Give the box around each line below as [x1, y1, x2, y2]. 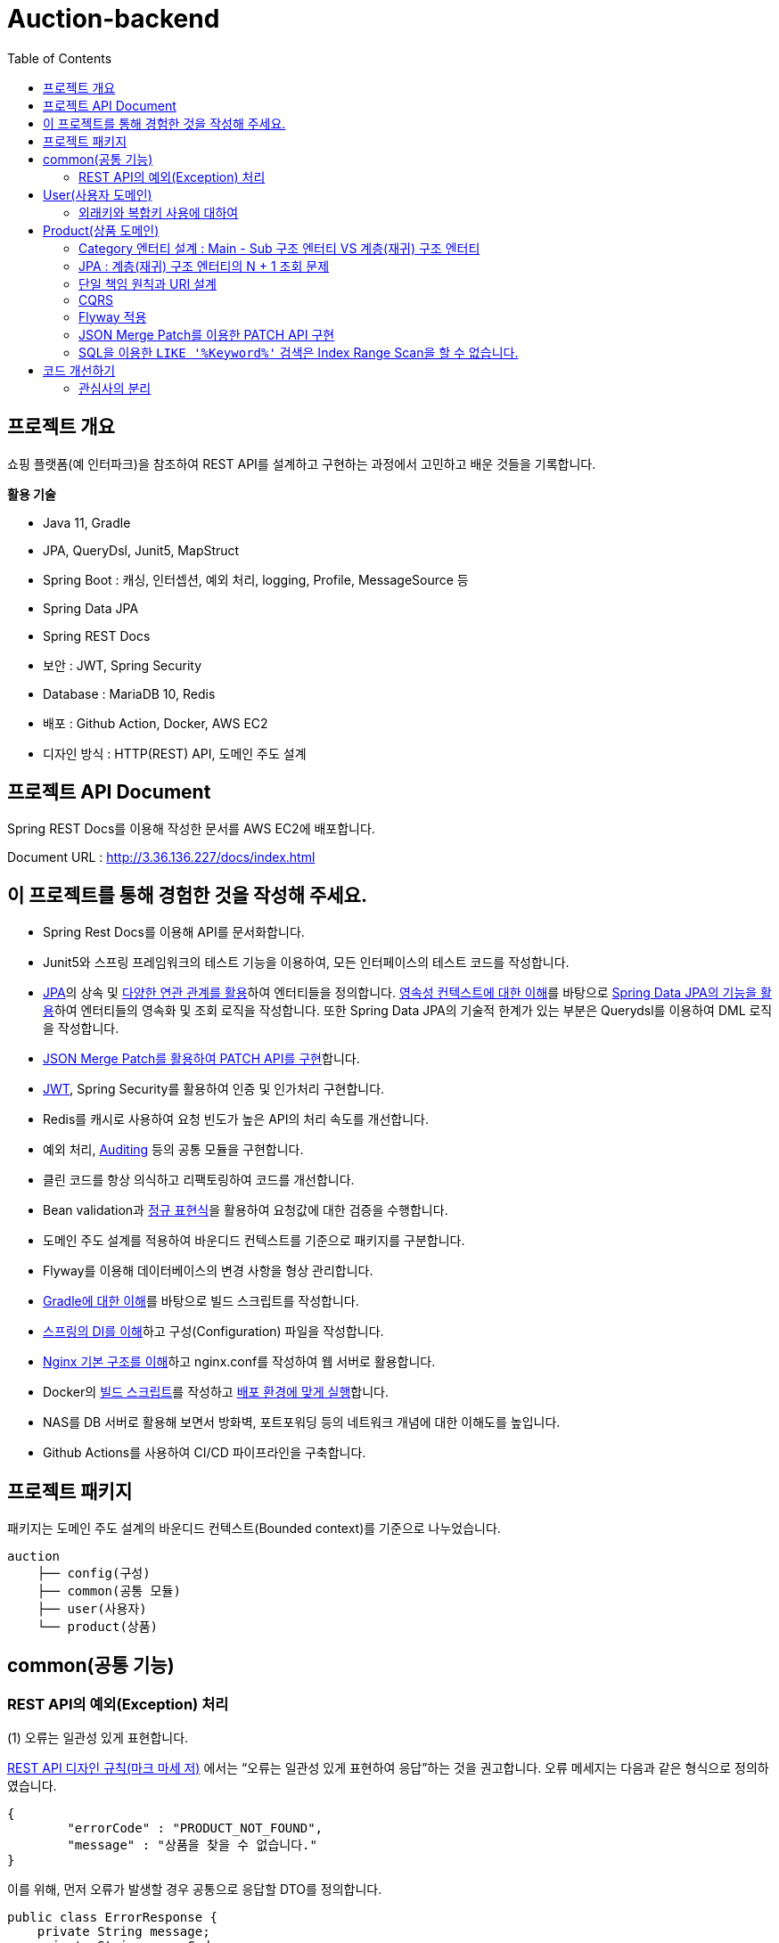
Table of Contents [7, 50, 112, 66]
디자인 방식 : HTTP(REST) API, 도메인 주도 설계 [43, 745, 307, 761]
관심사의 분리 [78, 380, 152, 396]
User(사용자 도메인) [43, 186, 152, 202]
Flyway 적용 [78, 308, 147, 324]
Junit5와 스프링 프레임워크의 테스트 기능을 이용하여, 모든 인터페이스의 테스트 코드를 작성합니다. [43, 955, 570, 971]
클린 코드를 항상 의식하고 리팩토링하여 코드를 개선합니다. [43, 1172, 355, 1188]
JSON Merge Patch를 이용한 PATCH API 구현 [78, 326, 335, 342]
